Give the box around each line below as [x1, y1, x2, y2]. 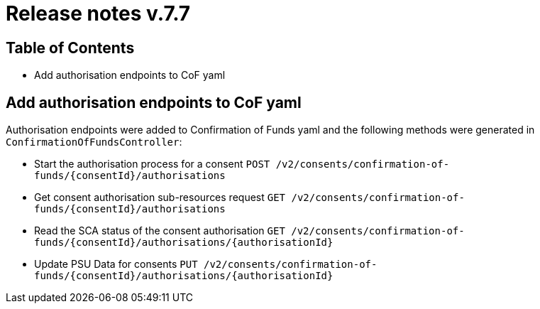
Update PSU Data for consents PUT [34, 258, 198, 271]
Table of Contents [6, 38, 135, 57]
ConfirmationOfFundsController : [6, 136, 182, 148]
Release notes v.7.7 [6, 1, 191, 26]
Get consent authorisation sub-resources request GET [34, 191, 286, 204]
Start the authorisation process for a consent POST [34, 158, 270, 170]
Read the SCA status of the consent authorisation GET [34, 224, 285, 237]
